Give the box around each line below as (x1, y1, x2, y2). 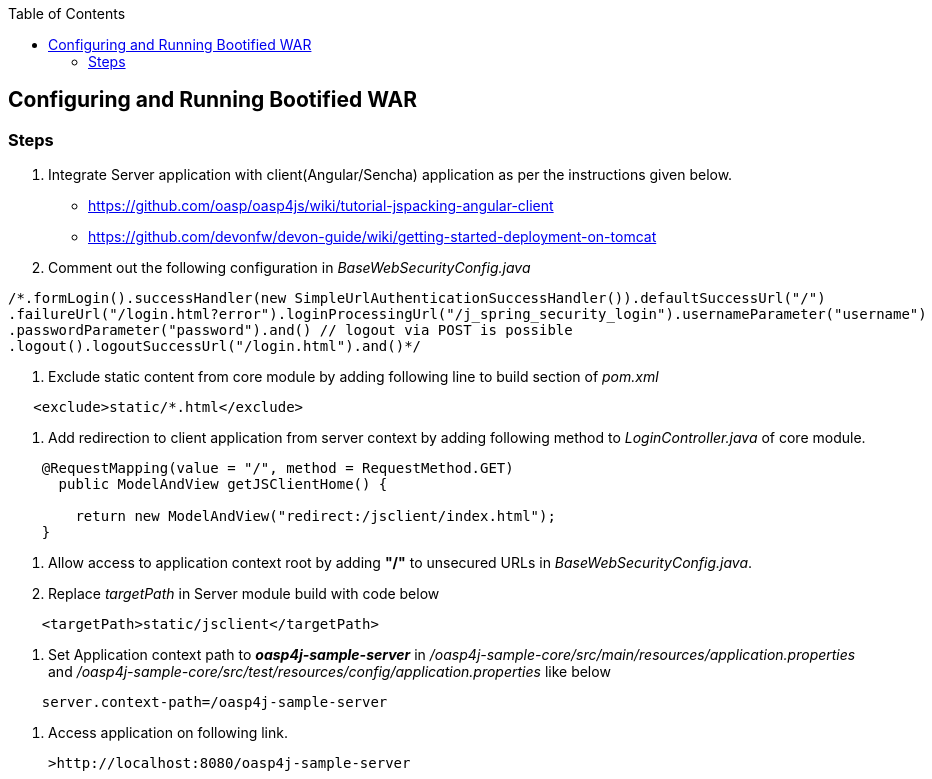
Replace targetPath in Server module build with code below (48, 585, 440, 603)
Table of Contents (8, 5, 126, 22)
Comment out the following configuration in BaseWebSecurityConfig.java (48, 259, 531, 277)
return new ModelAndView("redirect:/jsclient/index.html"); (75, 508, 556, 525)
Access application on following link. (48, 724, 288, 742)
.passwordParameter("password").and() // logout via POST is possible (8, 322, 573, 339)
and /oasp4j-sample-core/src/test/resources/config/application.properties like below (48, 663, 611, 681)
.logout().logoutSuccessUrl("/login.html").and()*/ (8, 338, 422, 355)
